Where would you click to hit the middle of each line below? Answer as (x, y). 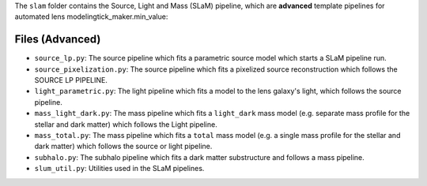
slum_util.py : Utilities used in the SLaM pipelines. (119, 169)
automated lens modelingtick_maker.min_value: (91, 17)
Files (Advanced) (58, 39)
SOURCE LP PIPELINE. (71, 80)
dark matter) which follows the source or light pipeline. (123, 147)
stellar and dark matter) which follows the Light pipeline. (126, 124)
